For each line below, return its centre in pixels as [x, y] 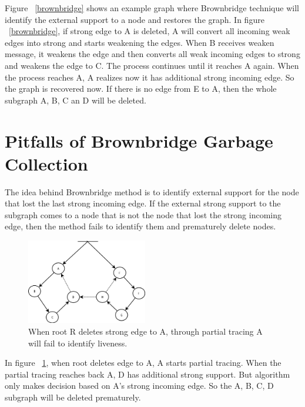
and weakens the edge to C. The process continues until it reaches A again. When [152, 65]
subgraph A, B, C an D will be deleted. [76, 100]
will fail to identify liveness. [78, 343]
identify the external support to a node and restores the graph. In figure [135, 19]
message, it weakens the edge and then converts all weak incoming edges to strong [152, 54]
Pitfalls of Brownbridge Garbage [139, 140]
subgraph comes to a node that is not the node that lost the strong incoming [143, 214]
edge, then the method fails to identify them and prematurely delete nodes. [140, 226]
